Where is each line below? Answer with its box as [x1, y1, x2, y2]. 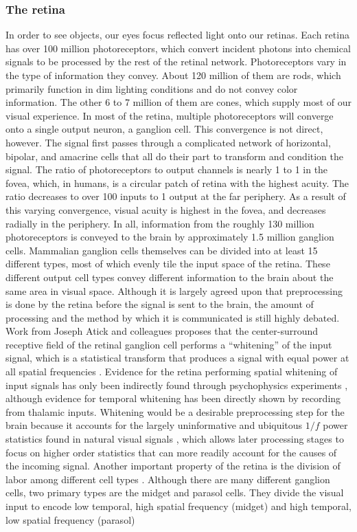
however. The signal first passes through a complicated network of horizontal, [5, 135, 331, 149]
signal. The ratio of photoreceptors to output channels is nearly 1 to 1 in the [5, 162, 328, 177]
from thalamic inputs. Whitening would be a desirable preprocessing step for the [5, 404, 345, 419]
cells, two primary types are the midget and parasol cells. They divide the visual [5, 485, 344, 500]
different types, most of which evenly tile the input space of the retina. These [5, 256, 330, 271]
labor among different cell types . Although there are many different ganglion [5, 472, 330, 486]
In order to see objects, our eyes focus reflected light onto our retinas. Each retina [5, 27, 349, 42]
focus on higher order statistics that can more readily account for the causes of [5, 445, 337, 459]
